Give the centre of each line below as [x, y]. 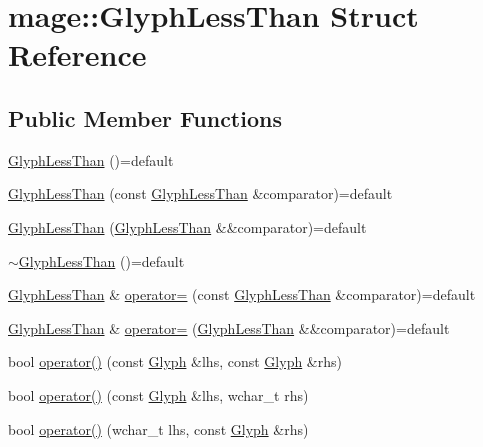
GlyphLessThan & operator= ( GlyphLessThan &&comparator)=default [229, 327]
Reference [77, 54]
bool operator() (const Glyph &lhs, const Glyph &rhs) [175, 361]
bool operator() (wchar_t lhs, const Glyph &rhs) [158, 428]
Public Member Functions [145, 117]
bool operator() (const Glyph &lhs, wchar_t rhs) [158, 394]
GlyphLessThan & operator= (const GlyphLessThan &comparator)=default [242, 294]
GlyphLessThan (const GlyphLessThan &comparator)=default [200, 193]
